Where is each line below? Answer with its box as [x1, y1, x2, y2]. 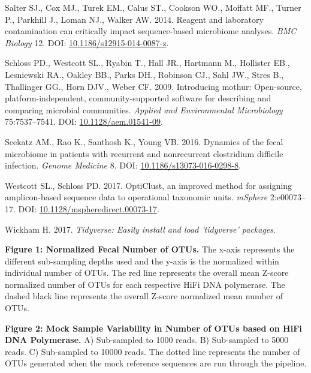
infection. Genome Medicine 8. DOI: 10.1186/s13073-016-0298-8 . [5, 159, 241, 172]
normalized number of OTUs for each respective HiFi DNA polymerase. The [5, 278, 285, 290]
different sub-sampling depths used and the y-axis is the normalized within [5, 254, 279, 267]
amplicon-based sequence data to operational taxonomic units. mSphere [5, 191, 268, 203]
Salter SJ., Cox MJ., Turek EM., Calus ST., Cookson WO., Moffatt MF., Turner [5, 1, 301, 13]
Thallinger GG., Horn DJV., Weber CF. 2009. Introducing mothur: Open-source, [5, 80, 302, 92]
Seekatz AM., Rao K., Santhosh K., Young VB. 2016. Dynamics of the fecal [5, 135, 283, 148]
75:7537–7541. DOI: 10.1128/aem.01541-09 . [5, 115, 163, 128]
